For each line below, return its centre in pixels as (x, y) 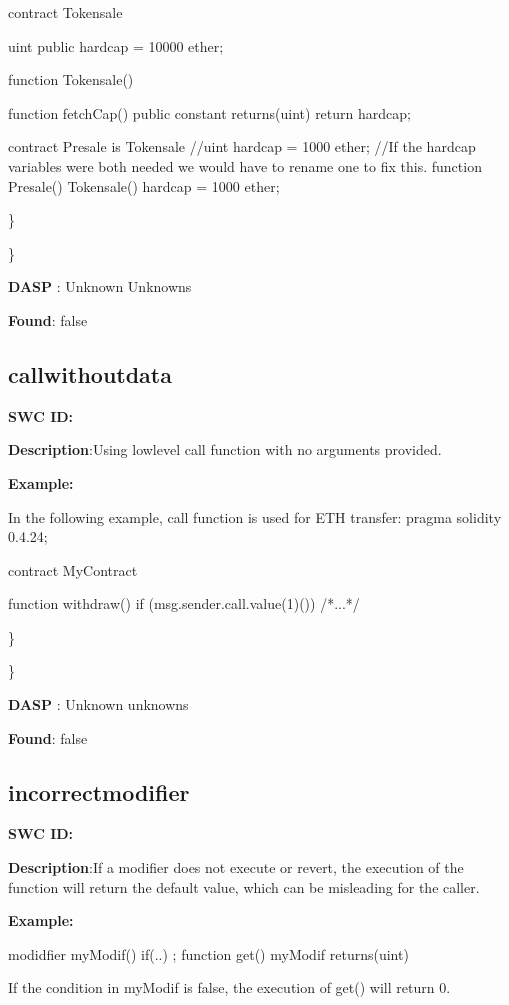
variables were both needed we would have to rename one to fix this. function (245, 165)
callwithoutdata (90, 373)
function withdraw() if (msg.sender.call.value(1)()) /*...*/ (184, 603)
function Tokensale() (71, 79)
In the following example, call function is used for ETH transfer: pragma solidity (255, 516)
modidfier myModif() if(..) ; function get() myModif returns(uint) (208, 953)
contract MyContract (73, 569)
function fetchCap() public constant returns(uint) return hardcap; (209, 112)
